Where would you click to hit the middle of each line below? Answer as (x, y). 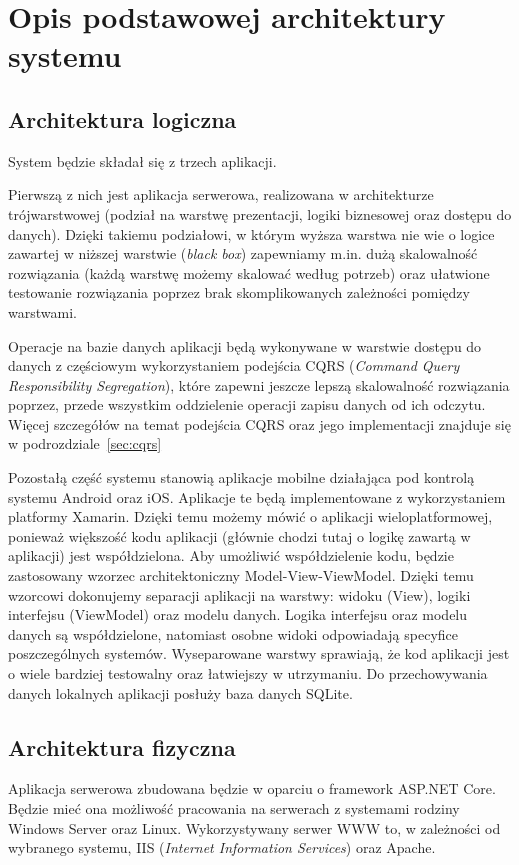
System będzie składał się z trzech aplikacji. (142, 160)
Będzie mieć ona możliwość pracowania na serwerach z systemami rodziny (234, 808)
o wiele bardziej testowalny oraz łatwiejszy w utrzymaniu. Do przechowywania (248, 673)
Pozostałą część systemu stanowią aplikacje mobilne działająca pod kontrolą (241, 477)
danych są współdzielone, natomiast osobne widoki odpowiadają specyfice (233, 633)
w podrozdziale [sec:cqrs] (85, 443)
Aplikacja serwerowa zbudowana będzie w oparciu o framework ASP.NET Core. (252, 788)
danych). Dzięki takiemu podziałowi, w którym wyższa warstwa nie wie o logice (251, 233)
